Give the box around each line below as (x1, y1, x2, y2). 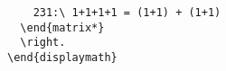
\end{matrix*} (20, 21, 105, 34)
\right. (20, 36, 66, 49)
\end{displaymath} (7, 50, 118, 64)
